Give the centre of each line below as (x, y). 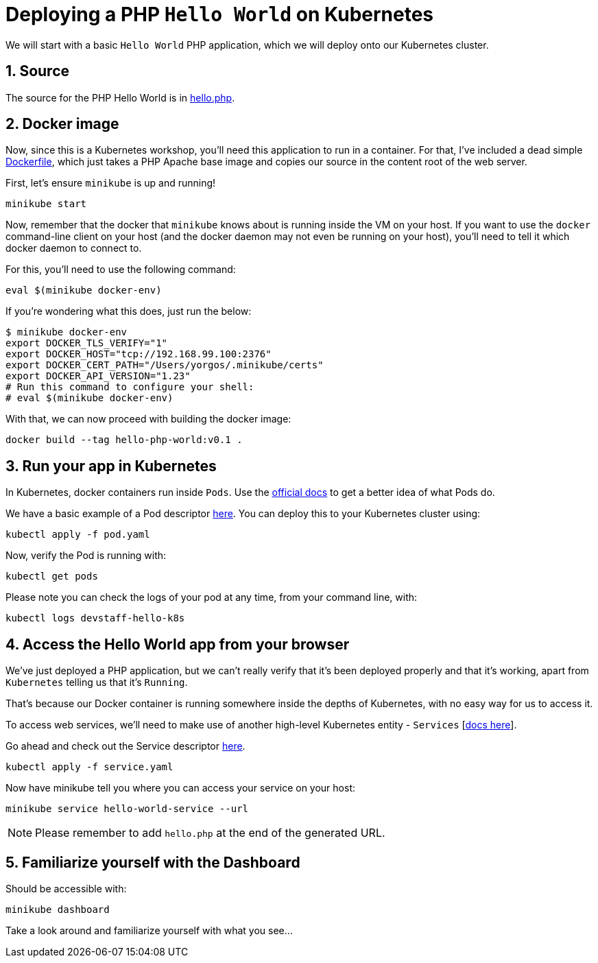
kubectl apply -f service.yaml (89, 767)
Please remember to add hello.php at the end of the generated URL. (210, 833)
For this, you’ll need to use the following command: (121, 270)
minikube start (46, 204)
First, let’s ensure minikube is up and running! (111, 183)
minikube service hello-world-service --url (127, 809)
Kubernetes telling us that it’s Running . (97, 682)
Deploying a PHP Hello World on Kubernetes (220, 14)
